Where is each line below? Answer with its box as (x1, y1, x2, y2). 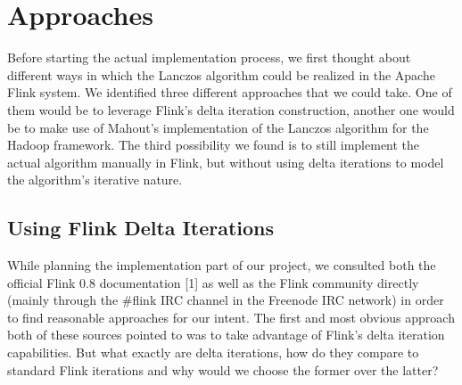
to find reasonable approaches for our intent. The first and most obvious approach (7, 307, 455, 326)
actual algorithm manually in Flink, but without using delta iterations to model (7, 152, 444, 171)
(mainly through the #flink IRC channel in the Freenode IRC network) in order (7, 291, 444, 309)
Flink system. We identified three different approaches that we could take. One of (7, 83, 452, 102)
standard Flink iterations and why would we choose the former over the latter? (7, 360, 439, 379)
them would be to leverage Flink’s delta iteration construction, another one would (7, 100, 455, 119)
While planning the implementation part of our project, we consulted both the (7, 256, 436, 274)
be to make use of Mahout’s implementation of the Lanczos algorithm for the (7, 118, 429, 136)
